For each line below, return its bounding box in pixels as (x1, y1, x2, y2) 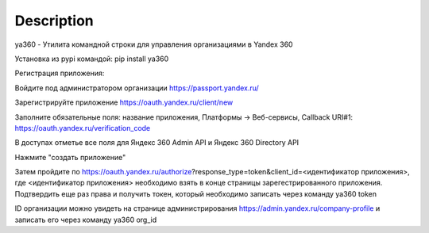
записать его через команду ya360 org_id (14, 215, 157, 224)
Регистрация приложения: (14, 68, 105, 78)
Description (14, 12, 95, 29)
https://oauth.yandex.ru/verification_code (14, 123, 151, 132)
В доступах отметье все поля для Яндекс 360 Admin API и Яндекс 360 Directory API (14, 138, 300, 147)
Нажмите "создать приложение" (14, 152, 126, 162)
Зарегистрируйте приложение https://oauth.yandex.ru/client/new (14, 97, 234, 107)
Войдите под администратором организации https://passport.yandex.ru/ (14, 83, 260, 93)
